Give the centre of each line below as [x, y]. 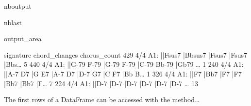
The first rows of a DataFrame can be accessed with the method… [102, 99]
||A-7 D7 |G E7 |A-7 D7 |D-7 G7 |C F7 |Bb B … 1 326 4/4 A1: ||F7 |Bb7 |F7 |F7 [123, 73]
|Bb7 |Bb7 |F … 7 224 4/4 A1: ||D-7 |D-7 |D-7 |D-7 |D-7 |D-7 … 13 [101, 83]
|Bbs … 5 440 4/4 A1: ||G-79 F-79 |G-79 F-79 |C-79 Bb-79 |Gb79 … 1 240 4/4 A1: [124, 64]
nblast [13, 22]
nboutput [18, 6]
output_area [23, 38]
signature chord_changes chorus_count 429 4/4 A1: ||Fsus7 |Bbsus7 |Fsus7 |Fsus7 [126, 54]
